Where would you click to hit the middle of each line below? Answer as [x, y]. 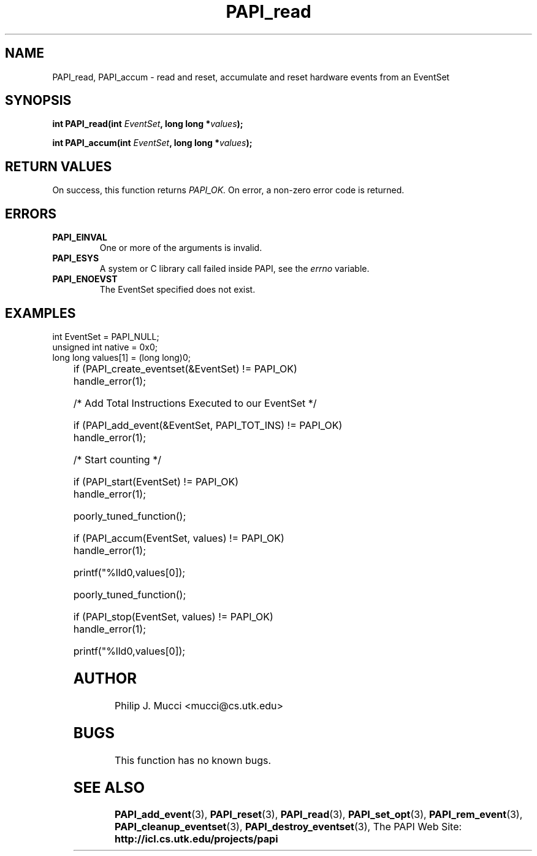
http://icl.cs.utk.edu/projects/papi [196, 839]
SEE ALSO [109, 787]
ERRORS [31, 214]
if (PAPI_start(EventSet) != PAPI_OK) [156, 481]
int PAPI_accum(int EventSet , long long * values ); [152, 143]
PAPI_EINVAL [80, 237]
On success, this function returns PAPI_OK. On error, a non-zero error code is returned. [228, 190]
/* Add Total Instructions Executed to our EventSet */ [195, 403]
